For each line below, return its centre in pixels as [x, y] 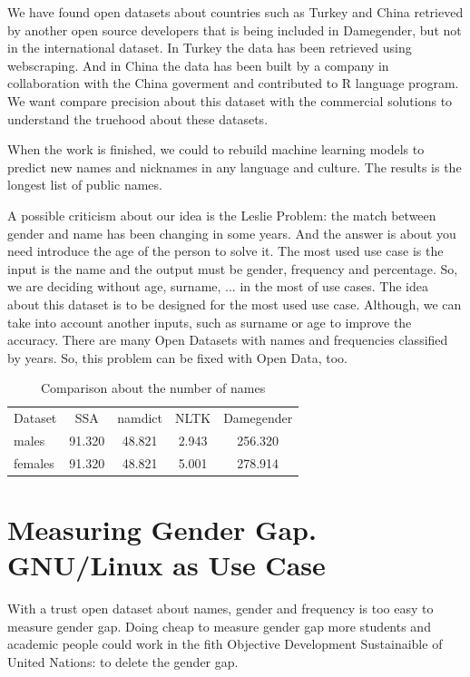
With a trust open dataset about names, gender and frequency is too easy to [220, 608]
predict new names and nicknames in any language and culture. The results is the [235, 167]
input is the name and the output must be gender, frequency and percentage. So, [233, 268]
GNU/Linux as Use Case [166, 565]
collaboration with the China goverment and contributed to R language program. [233, 83]
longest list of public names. [85, 185]
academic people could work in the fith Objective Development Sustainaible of [225, 644]
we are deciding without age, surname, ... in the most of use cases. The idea [218, 286]
